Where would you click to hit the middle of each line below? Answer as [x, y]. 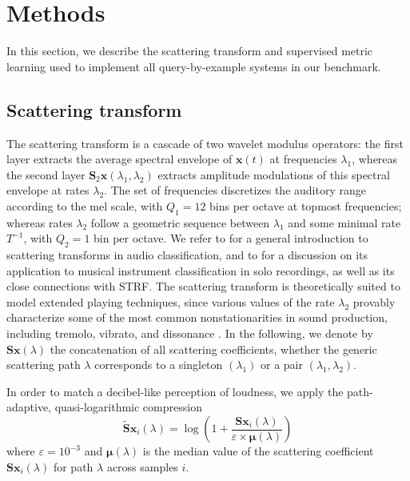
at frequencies [303, 159]
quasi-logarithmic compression [128, 407]
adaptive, [29, 407]
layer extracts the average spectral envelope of [119, 159]
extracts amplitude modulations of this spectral [274, 174]
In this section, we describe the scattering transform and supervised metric [190, 51]
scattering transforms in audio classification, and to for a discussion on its [187, 255]
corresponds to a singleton [159, 365]
